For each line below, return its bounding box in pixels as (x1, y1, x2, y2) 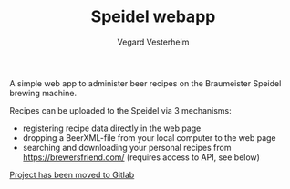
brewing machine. (9, 87, 78, 98)
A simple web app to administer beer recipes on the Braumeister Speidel (9, 77, 282, 88)
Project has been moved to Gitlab (9, 169, 135, 180)
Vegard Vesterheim (117, 36, 190, 47)
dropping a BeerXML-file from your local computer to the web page (22, 132, 276, 143)
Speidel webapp (90, 6, 216, 27)
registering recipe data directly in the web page (22, 123, 202, 134)
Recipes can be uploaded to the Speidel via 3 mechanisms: (9, 104, 233, 115)
